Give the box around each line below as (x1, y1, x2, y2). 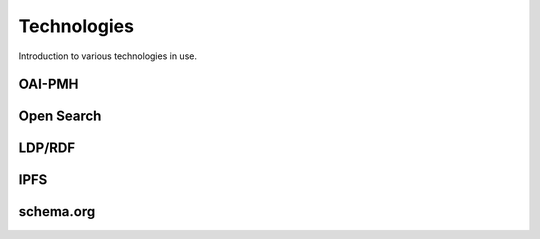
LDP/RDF (18, 140, 76, 157)
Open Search (18, 108, 102, 125)
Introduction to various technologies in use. (18, 50, 197, 62)
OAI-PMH (18, 76, 79, 93)
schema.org (18, 203, 96, 220)
